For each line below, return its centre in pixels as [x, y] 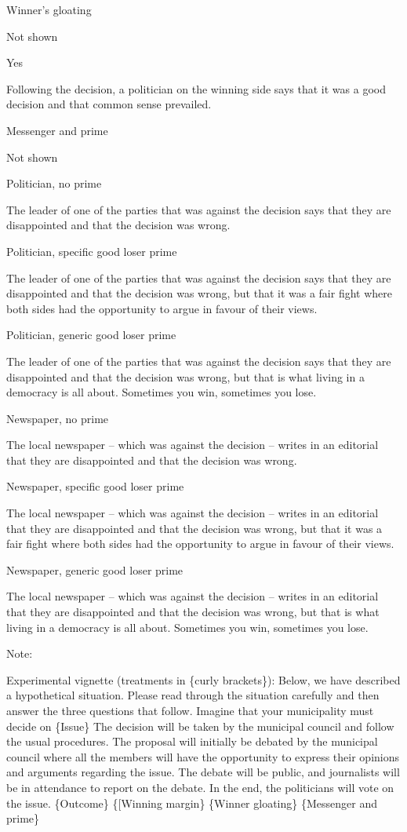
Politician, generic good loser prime [91, 335]
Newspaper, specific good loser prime [95, 486]
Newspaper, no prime [58, 418]
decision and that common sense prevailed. [109, 104]
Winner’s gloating [49, 9]
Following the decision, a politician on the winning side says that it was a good [196, 88]
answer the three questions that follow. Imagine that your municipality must [190, 710]
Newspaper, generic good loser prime [95, 569]
